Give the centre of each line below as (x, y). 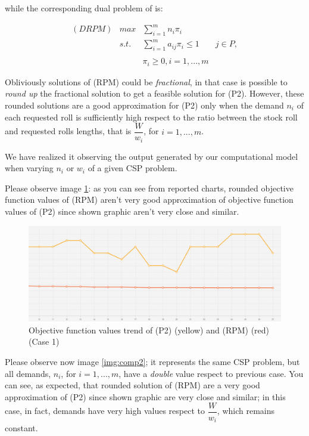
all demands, (28, 373)
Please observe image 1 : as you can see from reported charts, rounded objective (149, 188)
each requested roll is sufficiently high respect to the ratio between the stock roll (151, 117)
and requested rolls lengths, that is (68, 131)
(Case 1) (44, 341)
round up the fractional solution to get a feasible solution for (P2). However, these (154, 93)
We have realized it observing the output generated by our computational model (152, 156)
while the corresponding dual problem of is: (84, 8)
